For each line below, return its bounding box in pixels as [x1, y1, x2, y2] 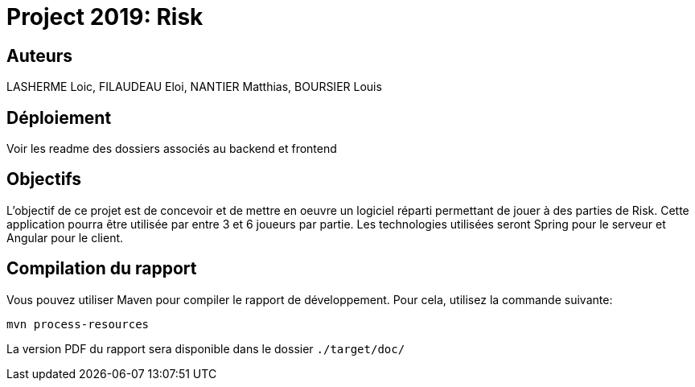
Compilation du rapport [6, 258, 197, 279]
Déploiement [6, 107, 112, 128]
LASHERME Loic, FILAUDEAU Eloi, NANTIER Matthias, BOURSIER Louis [6, 80, 382, 94]
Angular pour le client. [6, 230, 124, 245]
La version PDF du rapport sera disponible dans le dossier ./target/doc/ [6, 341, 405, 356]
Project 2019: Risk [6, 3, 204, 31]
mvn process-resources [6, 317, 150, 331]
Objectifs [6, 169, 82, 190]
